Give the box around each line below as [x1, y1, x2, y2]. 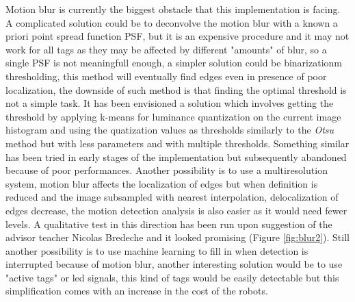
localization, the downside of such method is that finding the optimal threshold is [5, 82, 347, 97]
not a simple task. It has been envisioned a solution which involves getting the [5, 96, 334, 110]
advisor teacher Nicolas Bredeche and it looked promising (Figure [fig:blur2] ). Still [5, 230, 350, 244]
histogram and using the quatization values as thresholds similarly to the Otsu [5, 123, 334, 137]
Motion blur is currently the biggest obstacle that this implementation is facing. [5, 2, 341, 16]
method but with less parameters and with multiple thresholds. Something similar [5, 136, 350, 150]
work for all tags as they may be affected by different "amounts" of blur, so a [5, 42, 327, 56]
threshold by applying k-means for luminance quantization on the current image [5, 109, 341, 123]
